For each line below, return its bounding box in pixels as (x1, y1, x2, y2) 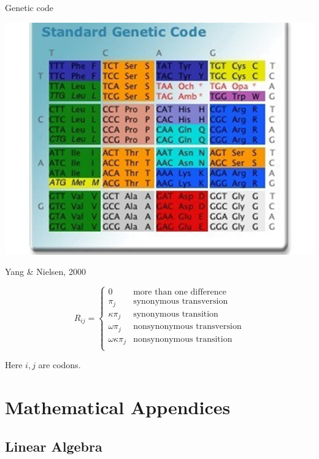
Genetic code (5, 1, 54, 13)
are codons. (38, 358, 81, 371)
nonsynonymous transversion (133, 322, 242, 331)
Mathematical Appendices (5, 395, 231, 420)
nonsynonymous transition (133, 334, 233, 344)
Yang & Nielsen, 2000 (5, 265, 86, 278)
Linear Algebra (5, 436, 102, 455)
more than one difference (133, 288, 226, 297)
